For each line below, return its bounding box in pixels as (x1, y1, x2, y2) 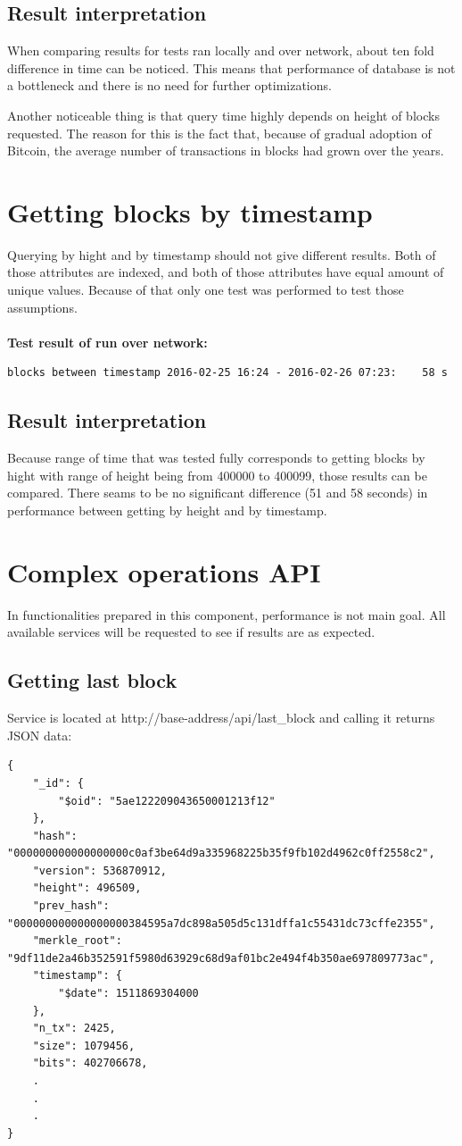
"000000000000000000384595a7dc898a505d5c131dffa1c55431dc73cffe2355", (7, 916, 435, 930)
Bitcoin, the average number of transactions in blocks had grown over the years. (7, 141, 444, 160)
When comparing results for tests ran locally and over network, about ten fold (7, 41, 434, 60)
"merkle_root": (32, 934, 122, 948)
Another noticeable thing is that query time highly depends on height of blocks (7, 105, 440, 124)
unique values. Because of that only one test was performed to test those (7, 280, 404, 299)
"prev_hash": (32, 899, 110, 913)
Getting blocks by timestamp (7, 193, 373, 230)
